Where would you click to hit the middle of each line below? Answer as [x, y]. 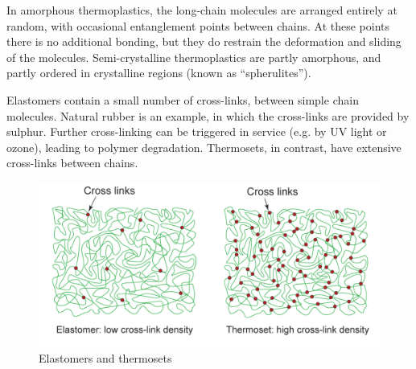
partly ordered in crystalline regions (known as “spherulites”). [159, 73]
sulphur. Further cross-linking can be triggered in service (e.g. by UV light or [197, 131]
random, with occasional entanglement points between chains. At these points [198, 25]
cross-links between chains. [72, 163]
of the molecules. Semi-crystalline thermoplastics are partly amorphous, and [194, 57]
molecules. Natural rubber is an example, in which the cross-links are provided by [208, 115]
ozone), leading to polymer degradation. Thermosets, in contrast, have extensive [204, 147]
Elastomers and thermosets [105, 357]
